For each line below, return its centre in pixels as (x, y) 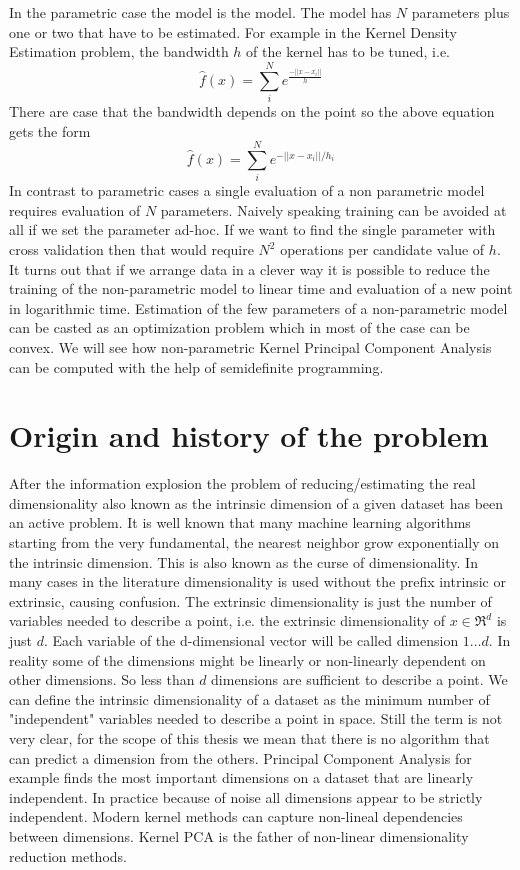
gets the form (50, 130)
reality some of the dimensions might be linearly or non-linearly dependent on (247, 659)
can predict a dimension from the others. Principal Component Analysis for (240, 757)
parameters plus (460, 12)
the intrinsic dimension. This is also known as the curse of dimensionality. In (243, 561)
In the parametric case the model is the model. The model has (200, 12)
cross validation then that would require (131, 249)
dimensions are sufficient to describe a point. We (359, 679)
